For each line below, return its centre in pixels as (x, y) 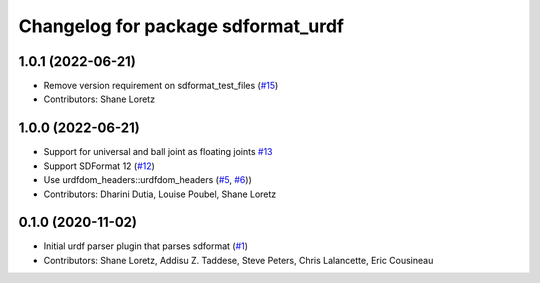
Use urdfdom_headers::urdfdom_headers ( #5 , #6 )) (147, 180)
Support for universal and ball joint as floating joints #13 (158, 152)
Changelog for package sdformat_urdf (181, 26)
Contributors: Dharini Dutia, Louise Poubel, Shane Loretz (160, 194)
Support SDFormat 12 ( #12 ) (99, 166)
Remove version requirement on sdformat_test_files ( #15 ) (161, 86)
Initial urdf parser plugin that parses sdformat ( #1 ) (146, 246)
